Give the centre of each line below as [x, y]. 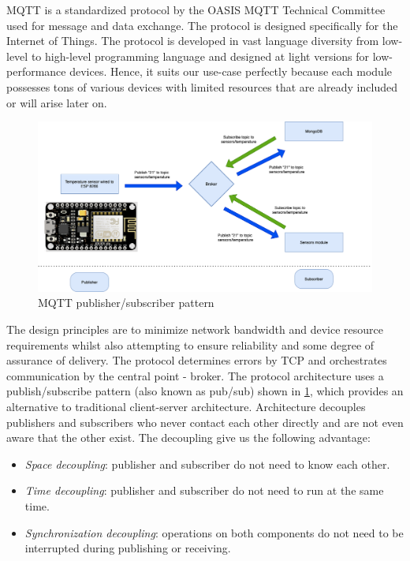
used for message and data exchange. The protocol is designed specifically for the [202, 25]
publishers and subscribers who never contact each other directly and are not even [205, 422]
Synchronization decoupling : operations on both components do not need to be [214, 532]
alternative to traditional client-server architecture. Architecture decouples [186, 407]
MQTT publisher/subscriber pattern [126, 303]
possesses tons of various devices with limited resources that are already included [202, 86]
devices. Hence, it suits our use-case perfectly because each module [231, 71]
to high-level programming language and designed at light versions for [200, 56]
